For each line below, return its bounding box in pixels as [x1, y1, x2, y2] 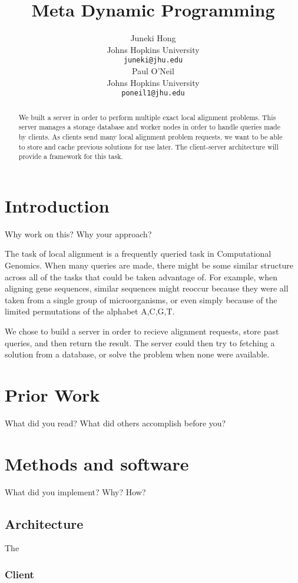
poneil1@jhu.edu [121, 89, 185, 98]
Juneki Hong [130, 32, 176, 44]
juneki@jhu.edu [123, 56, 183, 65]
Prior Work [5, 382, 100, 406]
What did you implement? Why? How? [5, 485, 146, 498]
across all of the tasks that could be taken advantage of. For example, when [5, 270, 277, 283]
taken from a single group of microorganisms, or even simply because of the [5, 293, 277, 306]
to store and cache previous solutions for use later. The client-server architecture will [18, 141, 279, 151]
